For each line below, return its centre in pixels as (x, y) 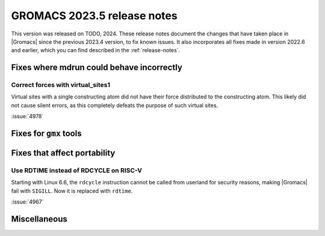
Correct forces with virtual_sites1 (61, 85)
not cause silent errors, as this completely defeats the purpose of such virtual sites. (115, 105)
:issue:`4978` (27, 116)
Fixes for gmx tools (46, 134)
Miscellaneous (39, 219)
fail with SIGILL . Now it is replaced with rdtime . (72, 191)
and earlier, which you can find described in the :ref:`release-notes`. (96, 50)
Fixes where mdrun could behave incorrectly (97, 68)
